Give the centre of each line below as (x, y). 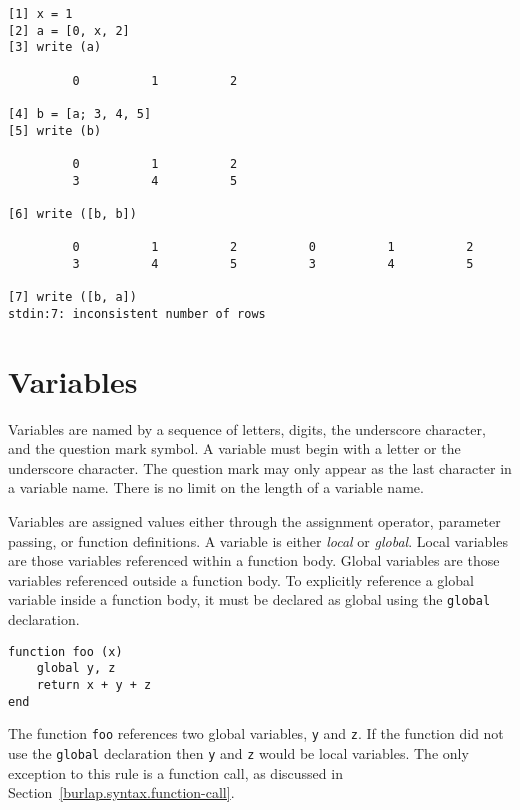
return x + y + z (94, 684)
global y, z (76, 668)
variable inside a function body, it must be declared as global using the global (249, 599)
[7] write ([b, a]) (72, 297)
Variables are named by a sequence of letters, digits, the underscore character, (247, 428)
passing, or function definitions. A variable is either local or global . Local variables (258, 540)
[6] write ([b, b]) (72, 213)
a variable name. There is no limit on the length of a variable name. (216, 487)
